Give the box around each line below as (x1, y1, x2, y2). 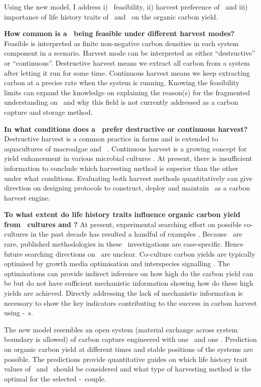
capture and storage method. (4, 106, 93, 117)
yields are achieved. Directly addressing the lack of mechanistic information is (4, 288, 243, 298)
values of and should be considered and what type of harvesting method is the (4, 363, 251, 374)
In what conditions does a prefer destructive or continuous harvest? (4, 123, 248, 134)
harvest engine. (4, 192, 50, 203)
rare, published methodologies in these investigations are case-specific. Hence (4, 239, 243, 249)
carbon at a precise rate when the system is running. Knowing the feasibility (4, 77, 239, 88)
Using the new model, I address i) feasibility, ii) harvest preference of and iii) (4, 2, 248, 12)
